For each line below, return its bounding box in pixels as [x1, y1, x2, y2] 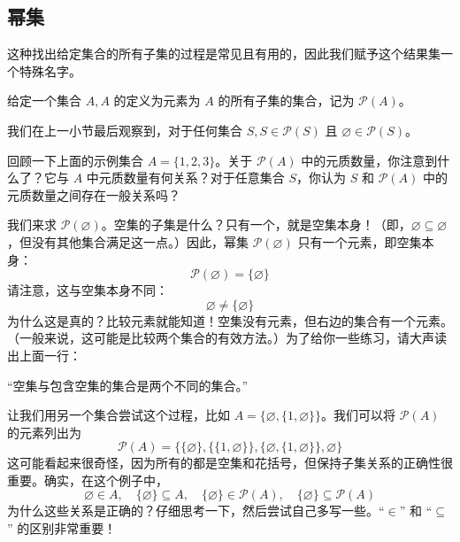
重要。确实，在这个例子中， [7, 470, 168, 489]
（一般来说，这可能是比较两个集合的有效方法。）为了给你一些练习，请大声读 [7, 329, 447, 347]
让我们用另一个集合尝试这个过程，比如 [7, 406, 230, 424]
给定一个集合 [7, 91, 81, 110]
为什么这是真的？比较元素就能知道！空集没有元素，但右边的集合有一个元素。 [7, 311, 453, 329]
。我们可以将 [321, 406, 396, 424]
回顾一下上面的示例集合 [7, 151, 143, 169]
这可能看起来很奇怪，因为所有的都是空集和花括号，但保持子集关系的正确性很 [7, 453, 453, 472]
